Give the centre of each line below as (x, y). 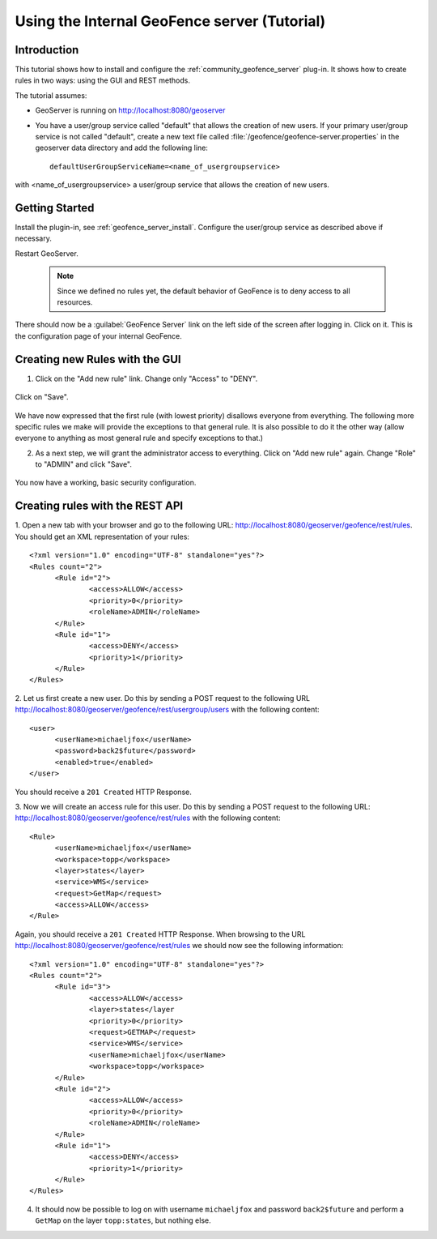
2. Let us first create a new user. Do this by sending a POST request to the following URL (163, 698)
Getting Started (55, 208)
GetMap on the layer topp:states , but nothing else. (123, 1220)
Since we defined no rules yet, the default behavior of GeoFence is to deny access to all (204, 291)
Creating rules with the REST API (99, 506)
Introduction (47, 50)
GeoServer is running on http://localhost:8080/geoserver (130, 110)
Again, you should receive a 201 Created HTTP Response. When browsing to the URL (160, 934)
